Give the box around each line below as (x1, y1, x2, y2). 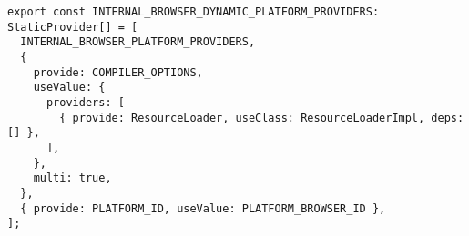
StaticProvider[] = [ (7, 20, 138, 34)
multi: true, (33, 172, 112, 185)
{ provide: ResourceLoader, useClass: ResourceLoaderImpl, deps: (59, 111, 464, 124)
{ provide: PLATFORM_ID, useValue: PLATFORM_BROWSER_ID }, (20, 202, 386, 215)
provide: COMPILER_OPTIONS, (33, 65, 203, 79)
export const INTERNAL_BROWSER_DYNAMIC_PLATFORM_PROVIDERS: (7, 5, 380, 18)
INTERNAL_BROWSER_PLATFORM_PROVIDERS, (20, 35, 256, 49)
